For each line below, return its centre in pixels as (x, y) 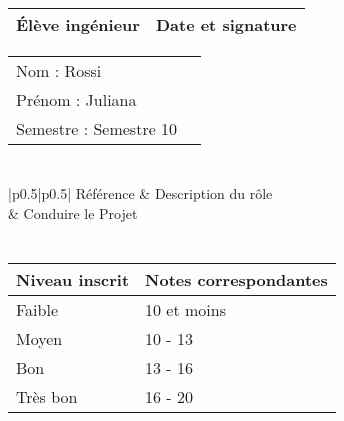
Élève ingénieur (78, 24)
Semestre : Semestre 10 (97, 128)
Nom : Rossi (59, 70)
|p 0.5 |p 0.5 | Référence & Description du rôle (140, 193)
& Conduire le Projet (73, 212)
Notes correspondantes (236, 279)
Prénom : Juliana (76, 99)
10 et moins (186, 309)
